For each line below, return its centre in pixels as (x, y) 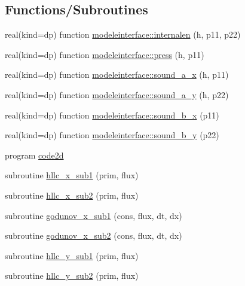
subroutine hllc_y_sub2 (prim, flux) (72, 276)
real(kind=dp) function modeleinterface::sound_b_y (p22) (112, 135)
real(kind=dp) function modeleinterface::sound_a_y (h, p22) (117, 94)
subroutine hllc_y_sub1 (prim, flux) (72, 255)
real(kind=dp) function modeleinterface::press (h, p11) (105, 54)
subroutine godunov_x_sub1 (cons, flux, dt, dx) (94, 215)
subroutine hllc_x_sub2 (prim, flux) (72, 195)
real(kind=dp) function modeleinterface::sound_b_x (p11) (112, 115)
